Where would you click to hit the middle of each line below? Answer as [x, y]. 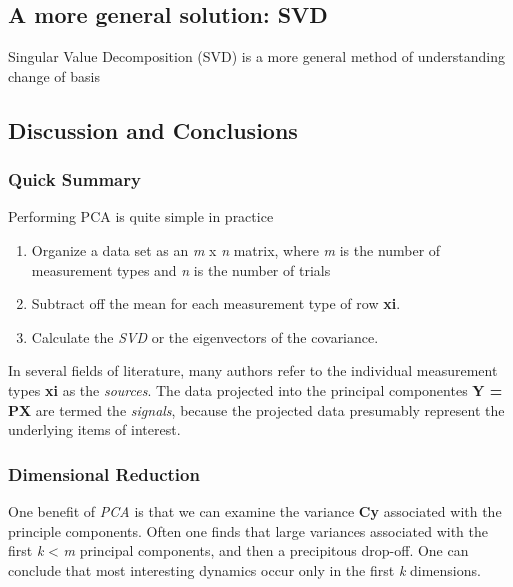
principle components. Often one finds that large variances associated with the [248, 530]
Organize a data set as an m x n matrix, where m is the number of [236, 249]
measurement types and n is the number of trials [181, 269]
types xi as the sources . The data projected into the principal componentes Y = [255, 389]
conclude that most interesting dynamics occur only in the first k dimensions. [244, 569]
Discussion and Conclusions [153, 129]
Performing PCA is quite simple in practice [141, 216]
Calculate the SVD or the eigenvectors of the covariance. [205, 336]
